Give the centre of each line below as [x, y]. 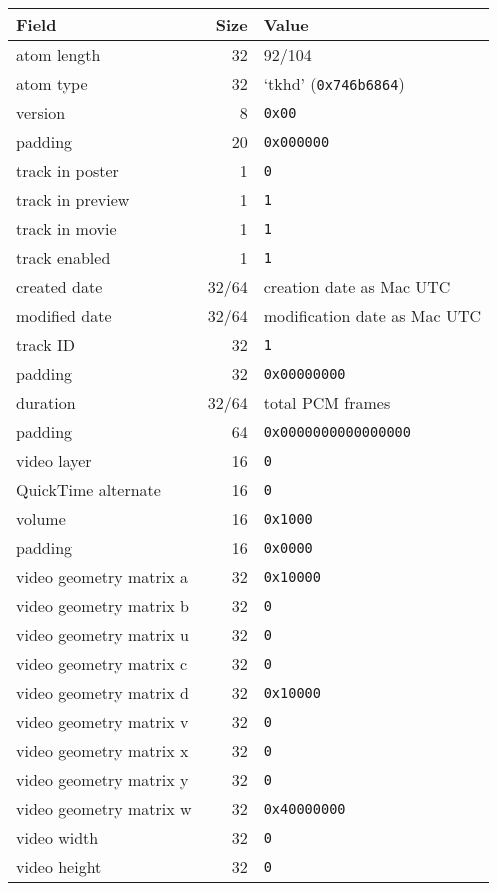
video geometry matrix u [102, 634]
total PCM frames [327, 402]
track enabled [63, 257]
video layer [54, 460]
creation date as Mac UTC [357, 286]
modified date [64, 315]
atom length [58, 54]
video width [57, 837]
